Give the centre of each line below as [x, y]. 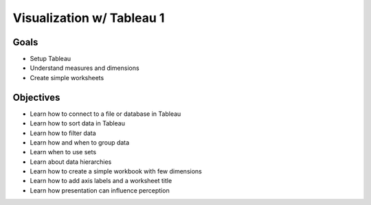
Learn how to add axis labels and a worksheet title [101, 181]
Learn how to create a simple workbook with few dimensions [116, 171]
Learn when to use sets [63, 152]
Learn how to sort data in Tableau [77, 123]
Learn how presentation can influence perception [100, 190]
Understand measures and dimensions [85, 68]
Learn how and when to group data [80, 142]
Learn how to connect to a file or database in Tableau [105, 114]
